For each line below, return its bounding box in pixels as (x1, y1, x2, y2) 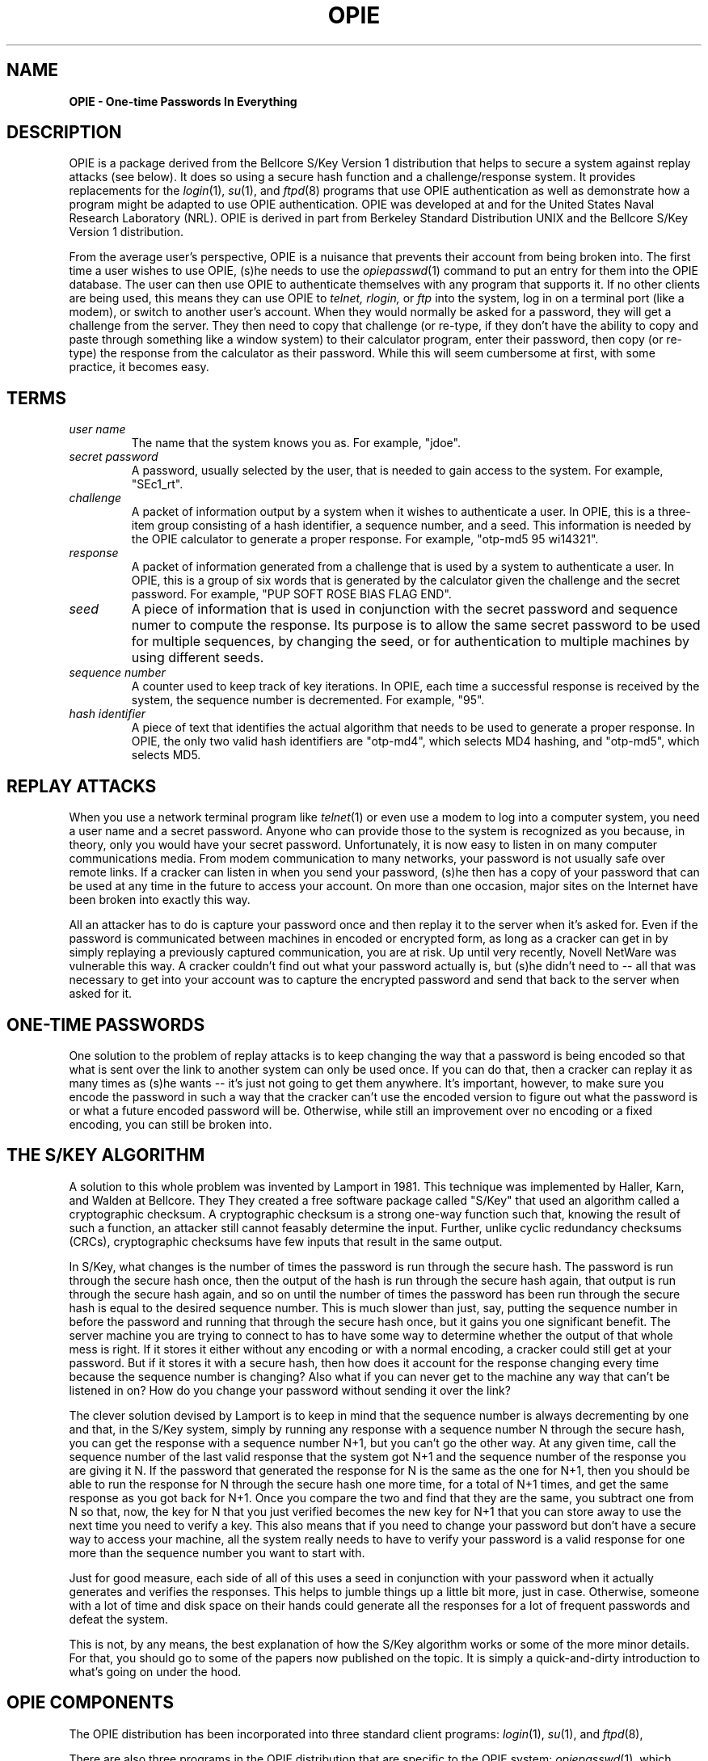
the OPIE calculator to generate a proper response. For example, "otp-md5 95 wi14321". (131, 532, 599, 547)
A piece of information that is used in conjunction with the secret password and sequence (131, 601, 678, 618)
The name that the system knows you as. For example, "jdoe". (131, 436, 461, 450)
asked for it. (69, 986, 133, 1001)
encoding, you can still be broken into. (69, 1117, 272, 1131)
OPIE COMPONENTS (6, 1692, 174, 1713)
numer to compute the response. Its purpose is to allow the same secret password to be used (131, 617, 701, 634)
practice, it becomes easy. (69, 360, 209, 374)
